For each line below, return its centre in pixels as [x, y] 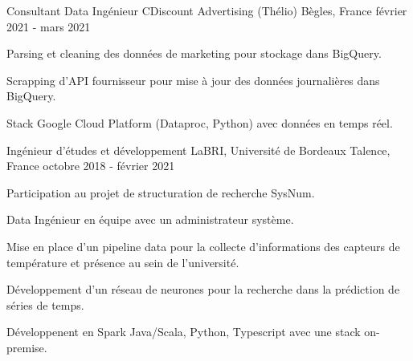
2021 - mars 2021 [49, 26]
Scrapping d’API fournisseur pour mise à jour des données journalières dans [193, 80]
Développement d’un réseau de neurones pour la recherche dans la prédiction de [203, 289]
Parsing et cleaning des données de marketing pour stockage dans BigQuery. [194, 53]
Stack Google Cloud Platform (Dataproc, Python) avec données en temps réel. [200, 122]
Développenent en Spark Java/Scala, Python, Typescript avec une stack [184, 332]
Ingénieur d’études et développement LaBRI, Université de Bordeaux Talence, [198, 150]
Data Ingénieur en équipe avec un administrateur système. [150, 219]
